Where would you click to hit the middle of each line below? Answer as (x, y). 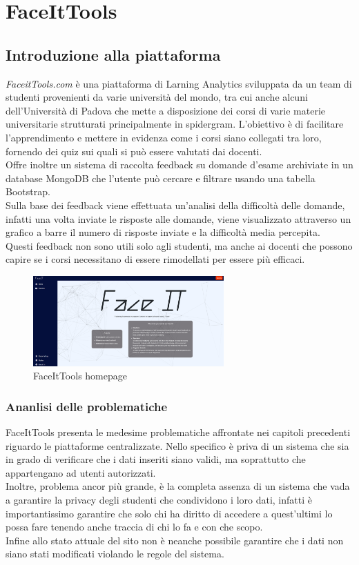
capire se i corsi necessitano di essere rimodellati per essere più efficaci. (155, 259)
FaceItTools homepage (80, 376)
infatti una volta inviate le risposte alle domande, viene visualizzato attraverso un (178, 218)
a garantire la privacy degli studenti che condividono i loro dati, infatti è (159, 500)
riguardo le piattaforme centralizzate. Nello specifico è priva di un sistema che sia (177, 445)
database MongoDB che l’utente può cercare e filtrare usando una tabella (161, 178)
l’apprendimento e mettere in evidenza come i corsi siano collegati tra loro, (164, 137)
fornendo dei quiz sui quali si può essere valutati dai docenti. (134, 151)
